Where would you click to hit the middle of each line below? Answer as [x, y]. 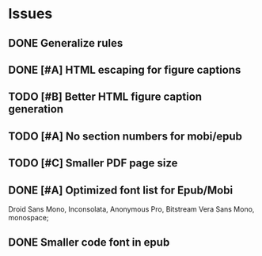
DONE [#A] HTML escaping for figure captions [125, 69]
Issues [30, 14]
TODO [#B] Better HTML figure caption [105, 97]
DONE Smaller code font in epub [89, 243]
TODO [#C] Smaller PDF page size [93, 163]
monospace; [28, 217]
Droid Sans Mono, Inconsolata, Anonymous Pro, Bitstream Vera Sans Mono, [131, 209]
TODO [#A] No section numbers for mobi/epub [125, 136]
